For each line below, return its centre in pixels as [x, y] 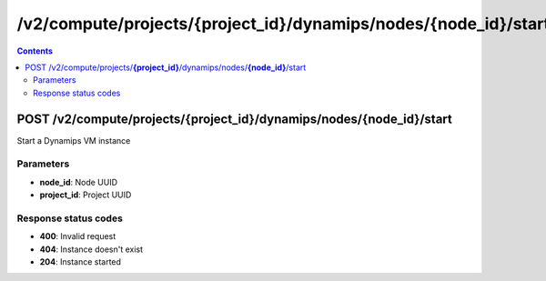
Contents [35, 51]
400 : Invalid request [78, 236]
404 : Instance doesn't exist [91, 249]
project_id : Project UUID [86, 195]
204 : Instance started [81, 262]
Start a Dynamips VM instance [74, 140]
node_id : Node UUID [79, 182]
